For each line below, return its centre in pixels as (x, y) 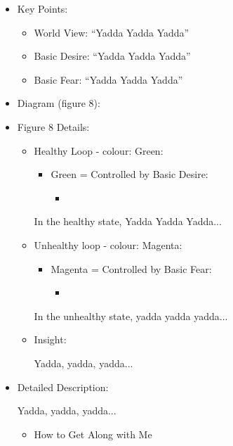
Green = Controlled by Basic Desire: (129, 174)
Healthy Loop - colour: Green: (99, 150)
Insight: (50, 339)
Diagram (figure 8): (59, 103)
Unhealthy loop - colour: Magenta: (108, 244)
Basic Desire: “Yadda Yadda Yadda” (112, 56)
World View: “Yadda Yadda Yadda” (112, 32)
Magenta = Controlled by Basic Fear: (131, 268)
